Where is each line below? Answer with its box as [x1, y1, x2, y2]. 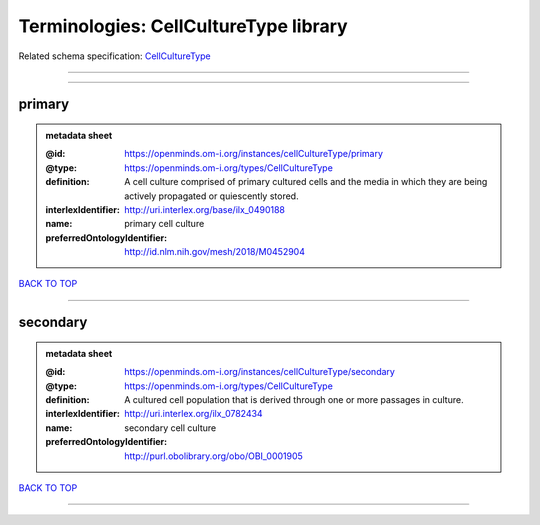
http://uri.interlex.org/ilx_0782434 [124, 408, 264, 420]
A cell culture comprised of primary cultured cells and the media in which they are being [124, 176, 488, 188]
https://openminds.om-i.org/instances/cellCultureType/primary [124, 148, 384, 160]
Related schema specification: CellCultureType [18, 50, 211, 62]
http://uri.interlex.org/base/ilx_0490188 [124, 203, 285, 215]
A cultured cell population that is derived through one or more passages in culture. [124, 394, 464, 406]
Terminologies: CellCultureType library [18, 15, 349, 37]
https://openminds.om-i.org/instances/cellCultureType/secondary [124, 366, 395, 378]
